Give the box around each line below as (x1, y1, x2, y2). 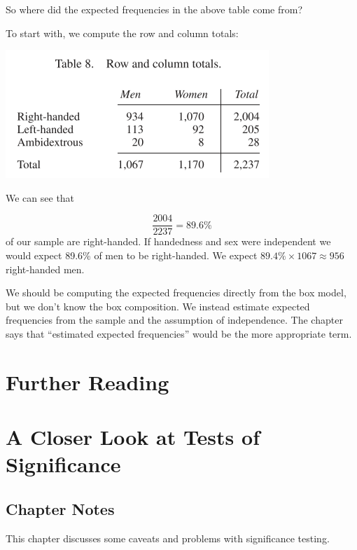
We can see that (6, 190, 75, 205)
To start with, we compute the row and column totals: (6, 25, 239, 40)
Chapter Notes (6, 497, 115, 519)
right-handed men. (6, 261, 85, 276)
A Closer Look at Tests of (6, 422, 260, 451)
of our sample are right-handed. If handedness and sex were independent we (6, 234, 331, 249)
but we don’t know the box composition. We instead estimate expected (6, 298, 310, 313)
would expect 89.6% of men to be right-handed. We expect (6, 248, 258, 263)
